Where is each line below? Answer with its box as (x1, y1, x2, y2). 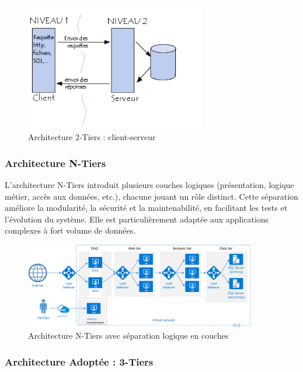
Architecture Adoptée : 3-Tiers (5, 354, 154, 368)
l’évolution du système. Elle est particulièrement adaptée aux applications (5, 213, 269, 225)
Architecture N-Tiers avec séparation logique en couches (28, 329, 229, 342)
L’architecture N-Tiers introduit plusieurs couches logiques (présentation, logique (5, 178, 294, 190)
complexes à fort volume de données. (5, 224, 136, 237)
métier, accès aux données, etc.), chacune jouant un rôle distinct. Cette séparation (5, 190, 298, 202)
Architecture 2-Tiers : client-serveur (28, 131, 156, 143)
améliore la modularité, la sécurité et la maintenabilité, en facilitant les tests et (5, 201, 288, 214)
